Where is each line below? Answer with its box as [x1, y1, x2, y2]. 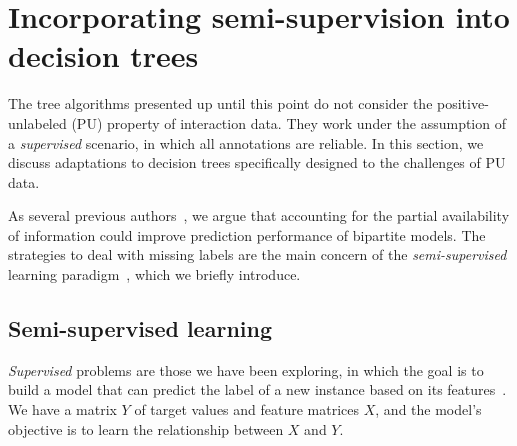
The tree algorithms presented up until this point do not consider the [8, 93, 433, 114]
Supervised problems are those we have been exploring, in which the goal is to [8, 359, 484, 380]
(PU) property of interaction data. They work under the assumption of [71, 112, 506, 133]
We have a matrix [8, 399, 117, 420]
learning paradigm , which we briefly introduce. [8, 264, 301, 285]
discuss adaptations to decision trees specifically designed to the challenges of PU [8, 152, 506, 173]
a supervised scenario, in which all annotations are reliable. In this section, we [8, 132, 484, 153]
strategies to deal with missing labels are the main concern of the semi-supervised [8, 244, 507, 265]
